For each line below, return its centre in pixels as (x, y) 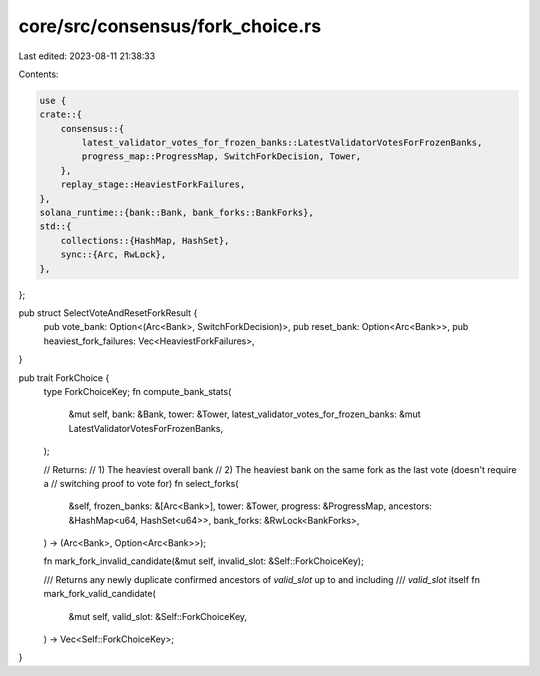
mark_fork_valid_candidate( (100, 594)
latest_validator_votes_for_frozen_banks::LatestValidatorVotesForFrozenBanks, (282, 143)
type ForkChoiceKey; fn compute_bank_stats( (137, 391)
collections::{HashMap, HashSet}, (145, 240)
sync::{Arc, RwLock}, (113, 254)
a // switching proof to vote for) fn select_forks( (141, 483)
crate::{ (61, 114)
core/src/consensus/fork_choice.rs (170, 26)
